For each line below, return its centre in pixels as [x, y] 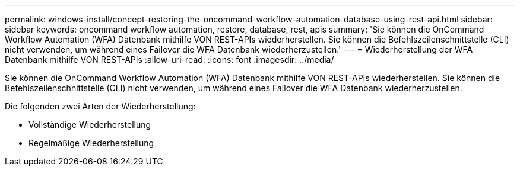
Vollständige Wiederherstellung [90, 125]
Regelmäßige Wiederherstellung [91, 143]
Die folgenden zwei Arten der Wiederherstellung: [100, 106]
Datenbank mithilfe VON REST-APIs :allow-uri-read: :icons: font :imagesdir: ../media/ [169, 59]
